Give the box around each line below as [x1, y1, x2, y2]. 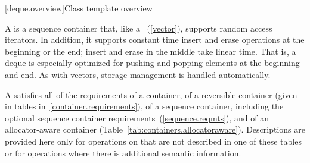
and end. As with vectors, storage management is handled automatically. [5, 68, 271, 80]
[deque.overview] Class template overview [5, 2, 153, 14]
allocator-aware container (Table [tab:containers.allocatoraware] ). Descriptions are [5, 123, 305, 136]
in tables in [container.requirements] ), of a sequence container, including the [5, 100, 284, 112]
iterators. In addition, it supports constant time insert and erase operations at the [5, 33, 305, 46]
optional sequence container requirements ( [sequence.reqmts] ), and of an [5, 111, 269, 124]
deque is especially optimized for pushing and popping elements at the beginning [5, 57, 300, 69]
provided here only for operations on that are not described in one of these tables [5, 134, 302, 147]
